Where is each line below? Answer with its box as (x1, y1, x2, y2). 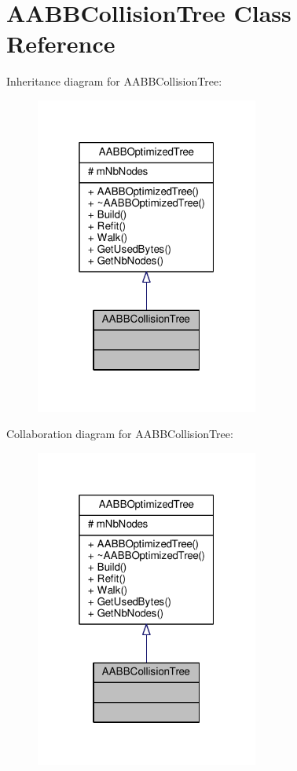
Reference (6, 27, 115, 60)
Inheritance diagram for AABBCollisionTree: (6, 73, 222, 90)
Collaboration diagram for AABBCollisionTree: (6, 426, 233, 442)
